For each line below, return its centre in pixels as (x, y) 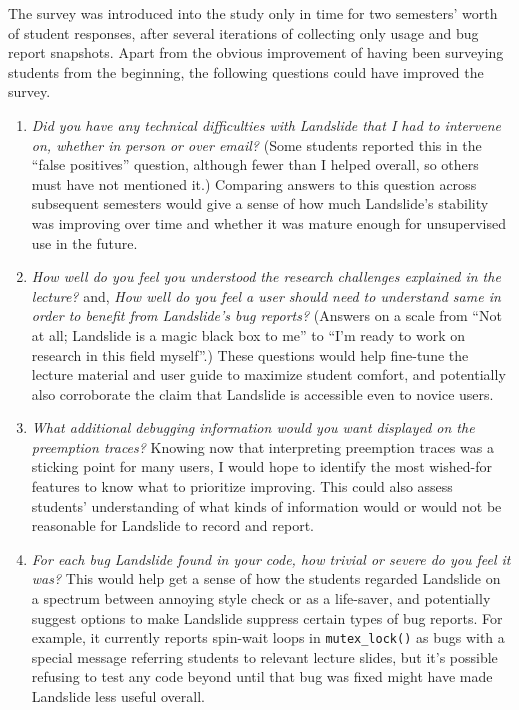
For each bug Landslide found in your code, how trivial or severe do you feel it (271, 558)
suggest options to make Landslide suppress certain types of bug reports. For (267, 617)
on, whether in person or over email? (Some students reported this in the (256, 144)
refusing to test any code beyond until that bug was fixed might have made (262, 676)
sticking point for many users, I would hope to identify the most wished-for (261, 466)
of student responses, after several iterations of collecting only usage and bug (243, 32)
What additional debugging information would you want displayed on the (253, 427)
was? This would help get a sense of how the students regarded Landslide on (266, 578)
